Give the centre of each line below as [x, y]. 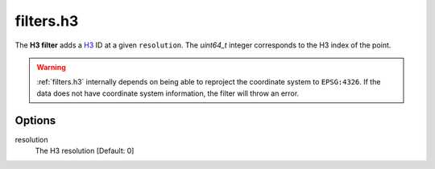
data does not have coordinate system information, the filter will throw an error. [168, 93]
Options [35, 120]
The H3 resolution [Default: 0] [85, 151]
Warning [51, 67]
